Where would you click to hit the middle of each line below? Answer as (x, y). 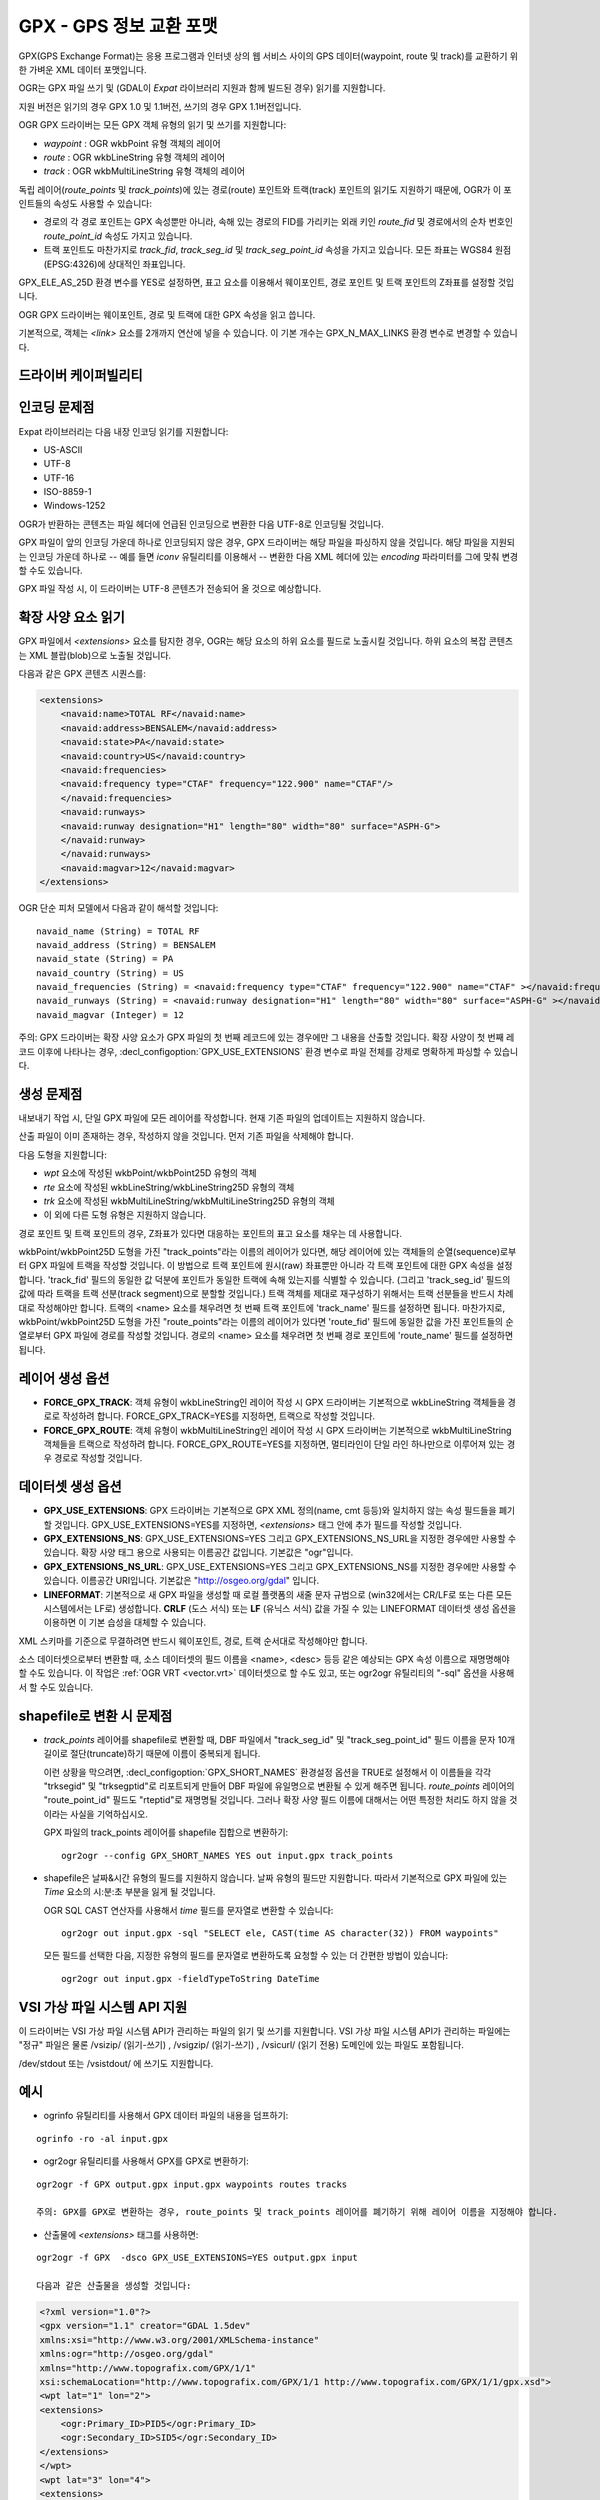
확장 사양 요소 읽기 (71, 617)
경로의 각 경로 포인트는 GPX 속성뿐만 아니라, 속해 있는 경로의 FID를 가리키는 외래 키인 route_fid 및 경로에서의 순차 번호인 (278, 222)
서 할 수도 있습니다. (56, 1687)
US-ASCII (63, 449)
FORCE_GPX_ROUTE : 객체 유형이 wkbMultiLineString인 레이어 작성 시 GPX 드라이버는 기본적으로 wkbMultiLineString (277, 1430)
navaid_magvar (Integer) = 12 (110, 1014)
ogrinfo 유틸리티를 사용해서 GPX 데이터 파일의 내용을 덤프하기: (166, 2116)
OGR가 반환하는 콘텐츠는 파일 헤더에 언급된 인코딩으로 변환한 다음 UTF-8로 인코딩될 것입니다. (201, 524)
